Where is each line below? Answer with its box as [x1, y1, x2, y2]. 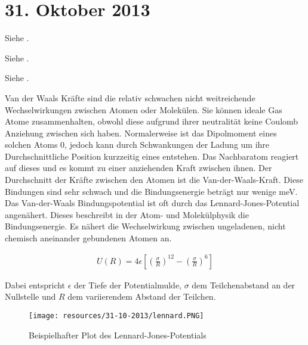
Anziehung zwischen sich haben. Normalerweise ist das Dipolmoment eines [5, 126, 277, 139]
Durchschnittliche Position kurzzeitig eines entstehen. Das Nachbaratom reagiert [5, 150, 299, 162]
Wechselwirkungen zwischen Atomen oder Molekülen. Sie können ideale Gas [5, 103, 282, 116]
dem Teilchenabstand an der [192, 278, 295, 291]
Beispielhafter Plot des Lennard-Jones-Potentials [29, 328, 207, 341]
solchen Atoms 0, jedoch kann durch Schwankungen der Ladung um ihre [5, 138, 270, 151]
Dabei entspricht [5, 278, 66, 291]
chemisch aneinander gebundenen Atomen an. [5, 232, 172, 244]
